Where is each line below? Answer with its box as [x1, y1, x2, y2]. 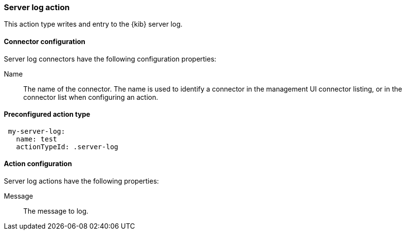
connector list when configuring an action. [23, 93, 158, 101]
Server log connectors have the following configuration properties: [4, 54, 217, 63]
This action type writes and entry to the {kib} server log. [4, 20, 183, 29]
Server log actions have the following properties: [4, 177, 159, 186]
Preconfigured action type [4, 110, 91, 119]
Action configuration [4, 159, 72, 168]
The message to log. [23, 207, 89, 216]
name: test [16, 135, 57, 143]
